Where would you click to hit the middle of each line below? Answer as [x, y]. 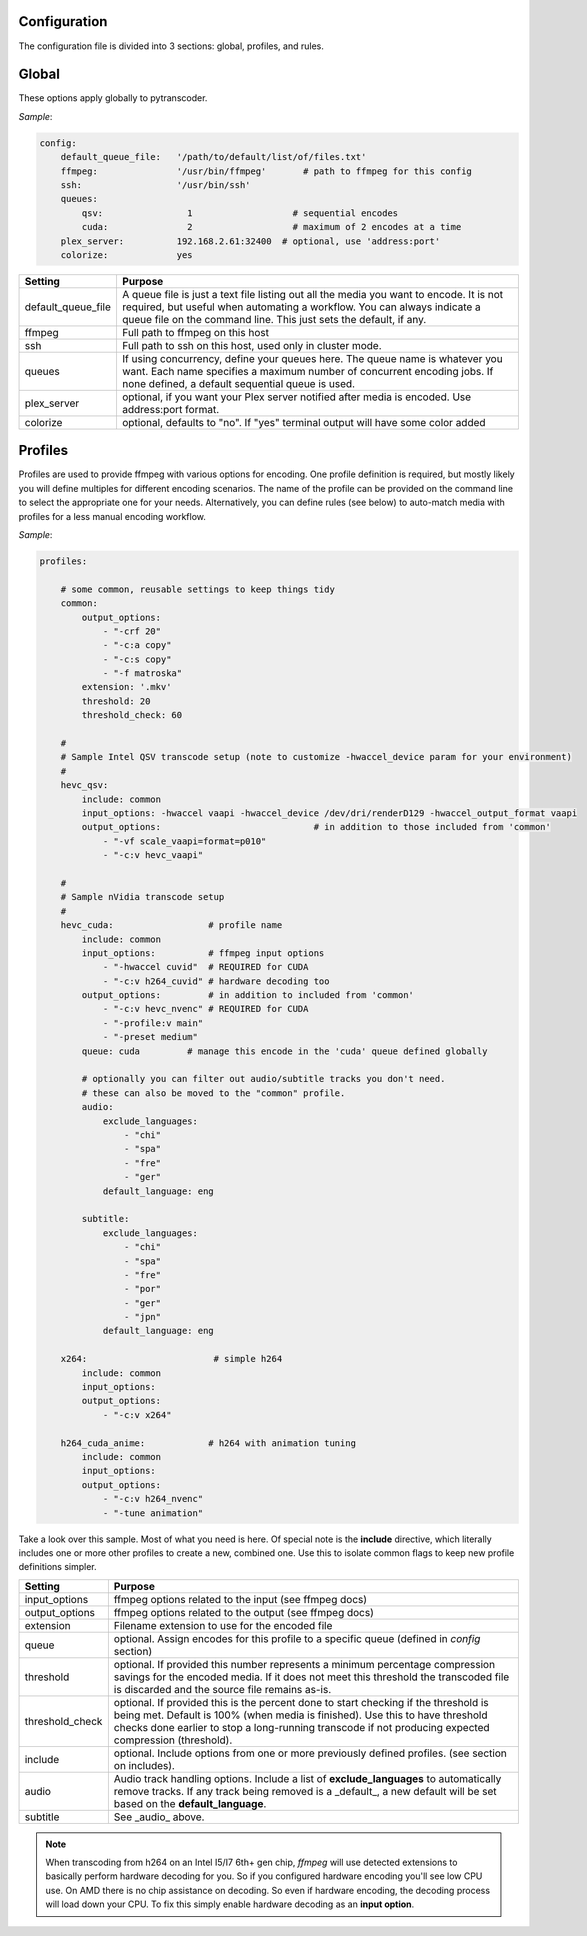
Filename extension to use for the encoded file [223, 1625]
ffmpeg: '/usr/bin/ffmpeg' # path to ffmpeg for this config [266, 171]
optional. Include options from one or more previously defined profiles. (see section [310, 1753]
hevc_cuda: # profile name [171, 925]
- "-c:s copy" [137, 659]
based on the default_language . [190, 1803]
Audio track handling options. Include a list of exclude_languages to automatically [307, 1778]
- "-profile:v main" [153, 1023]
